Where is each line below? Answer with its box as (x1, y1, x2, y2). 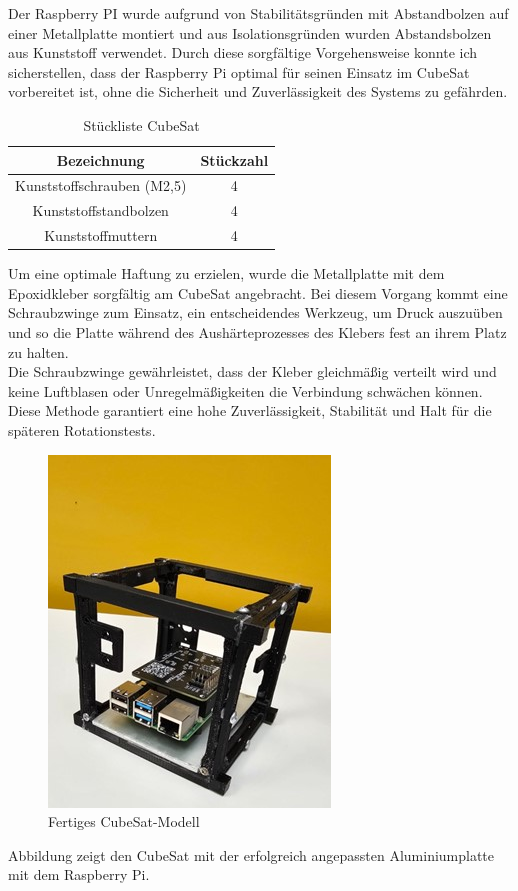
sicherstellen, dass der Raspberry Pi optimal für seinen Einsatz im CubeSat (8, 61, 470, 82)
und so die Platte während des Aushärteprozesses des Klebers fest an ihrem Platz (8, 321, 507, 342)
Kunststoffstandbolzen (32, 200, 169, 221)
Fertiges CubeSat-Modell (48, 811, 200, 832)
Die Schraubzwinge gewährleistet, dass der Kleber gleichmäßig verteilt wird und (8, 361, 497, 382)
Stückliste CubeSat (83, 114, 200, 135)
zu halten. (8, 341, 69, 362)
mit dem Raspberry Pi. (8, 864, 150, 885)
